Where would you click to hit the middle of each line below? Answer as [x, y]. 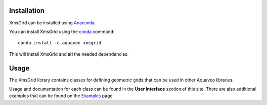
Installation [27, 11]
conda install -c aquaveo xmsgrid [60, 43]
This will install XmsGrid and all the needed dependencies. [69, 54]
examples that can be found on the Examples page [61, 96]
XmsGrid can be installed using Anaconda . [52, 23]
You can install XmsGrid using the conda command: [62, 32]
